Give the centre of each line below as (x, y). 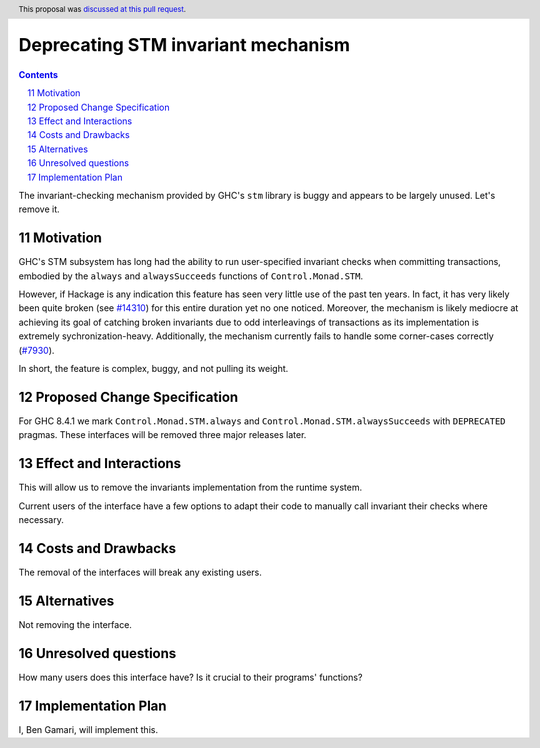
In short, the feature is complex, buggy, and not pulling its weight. (153, 369)
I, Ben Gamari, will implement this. (88, 729)
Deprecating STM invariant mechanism (184, 45)
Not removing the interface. (75, 624)
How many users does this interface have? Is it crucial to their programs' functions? (190, 677)
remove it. (39, 209)
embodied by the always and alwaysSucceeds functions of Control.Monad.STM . (191, 276)
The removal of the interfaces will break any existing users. (140, 572)
